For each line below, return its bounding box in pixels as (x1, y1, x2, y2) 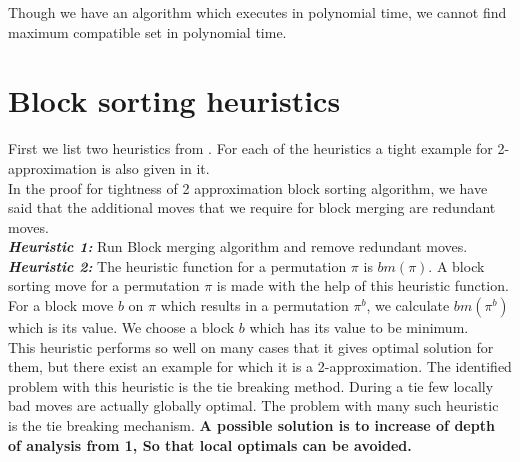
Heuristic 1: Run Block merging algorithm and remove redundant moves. (8, 236, 468, 257)
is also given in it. (101, 157, 210, 178)
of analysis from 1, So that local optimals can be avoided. (8, 434, 412, 455)
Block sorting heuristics (8, 80, 341, 121)
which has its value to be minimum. (249, 317, 469, 338)
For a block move (8, 295, 114, 316)
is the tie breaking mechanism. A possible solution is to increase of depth (8, 415, 495, 436)
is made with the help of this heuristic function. (216, 275, 509, 296)
